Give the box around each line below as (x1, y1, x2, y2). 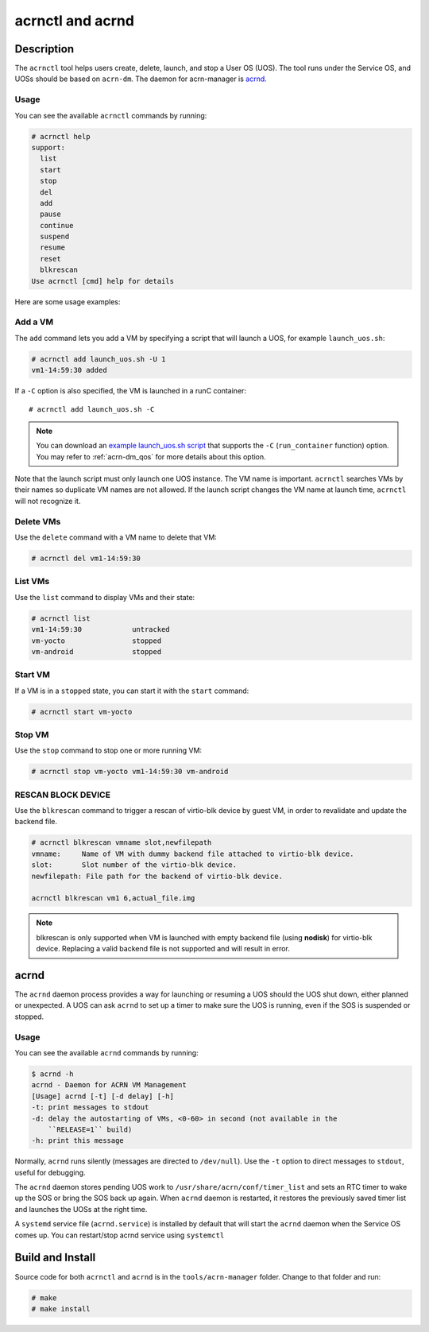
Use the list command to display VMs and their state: (14, 592, 195, 602)
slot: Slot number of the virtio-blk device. (31, 861, 238, 869)
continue (40, 221, 74, 230)
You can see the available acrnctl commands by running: (14, 110, 207, 120)
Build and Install (14, 1251, 96, 1264)
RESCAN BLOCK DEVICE (14, 789, 111, 800)
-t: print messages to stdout (31, 1103, 149, 1112)
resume (40, 243, 66, 252)
